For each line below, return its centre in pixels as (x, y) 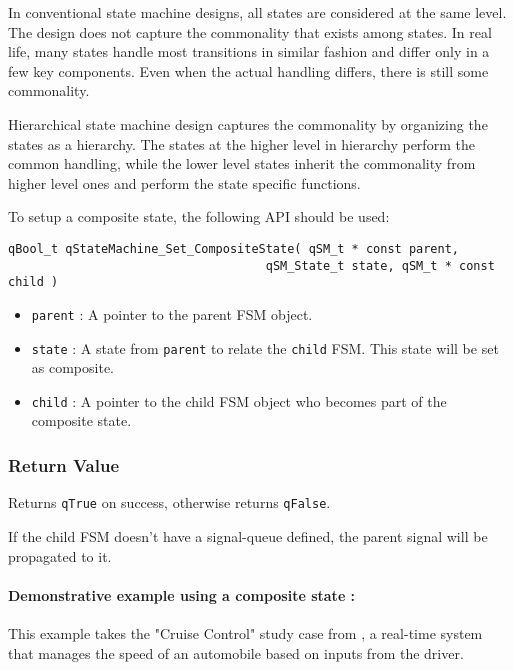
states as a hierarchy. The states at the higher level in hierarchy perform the (241, 143)
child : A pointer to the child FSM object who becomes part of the (239, 400)
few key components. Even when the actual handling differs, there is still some (248, 70)
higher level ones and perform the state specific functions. (184, 182)
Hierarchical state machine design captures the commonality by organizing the (248, 123)
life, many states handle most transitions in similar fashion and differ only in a (249, 51)
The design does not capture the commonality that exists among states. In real (250, 31)
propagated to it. (60, 555)
